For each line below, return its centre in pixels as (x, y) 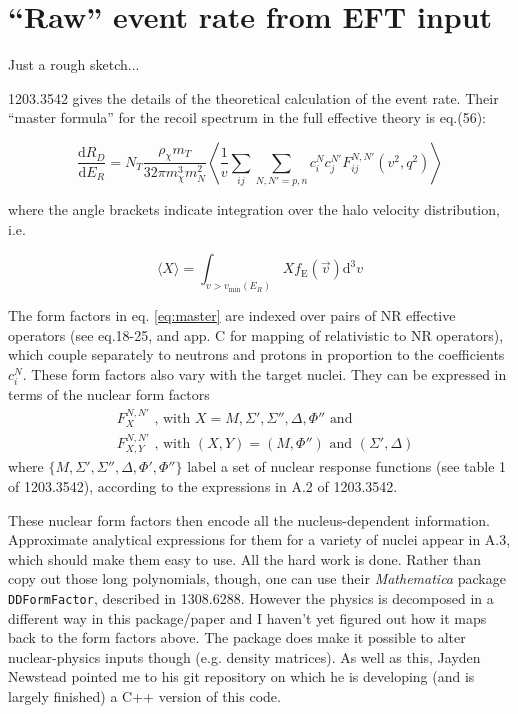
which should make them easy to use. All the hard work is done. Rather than (245, 558)
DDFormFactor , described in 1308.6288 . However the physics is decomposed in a (251, 597)
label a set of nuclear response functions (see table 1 (347, 466)
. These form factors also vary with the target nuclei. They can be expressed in (264, 374)
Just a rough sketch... (74, 64)
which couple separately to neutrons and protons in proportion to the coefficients (256, 354)
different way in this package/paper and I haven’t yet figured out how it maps (247, 617)
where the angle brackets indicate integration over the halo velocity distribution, (254, 209)
